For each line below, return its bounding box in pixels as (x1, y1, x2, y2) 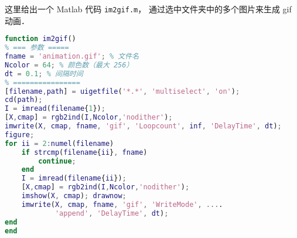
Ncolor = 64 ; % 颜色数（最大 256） (5, 60, 134, 69)
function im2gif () (5, 35, 76, 43)
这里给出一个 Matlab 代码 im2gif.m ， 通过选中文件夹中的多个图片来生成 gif (5, 3, 292, 15)
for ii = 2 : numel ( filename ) (5, 139, 114, 148)
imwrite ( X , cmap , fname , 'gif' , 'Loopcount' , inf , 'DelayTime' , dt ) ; (5, 122, 282, 130)
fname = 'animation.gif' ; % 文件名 (5, 52, 139, 60)
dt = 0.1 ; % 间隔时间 (5, 69, 83, 78)
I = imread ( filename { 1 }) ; (5, 104, 105, 113)
